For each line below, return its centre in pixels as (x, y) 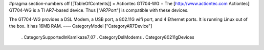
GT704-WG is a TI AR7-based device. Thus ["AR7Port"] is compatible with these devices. (99, 10)
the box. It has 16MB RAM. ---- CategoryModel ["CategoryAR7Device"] (81, 26)
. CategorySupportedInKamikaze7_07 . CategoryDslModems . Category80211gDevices (108, 37)
